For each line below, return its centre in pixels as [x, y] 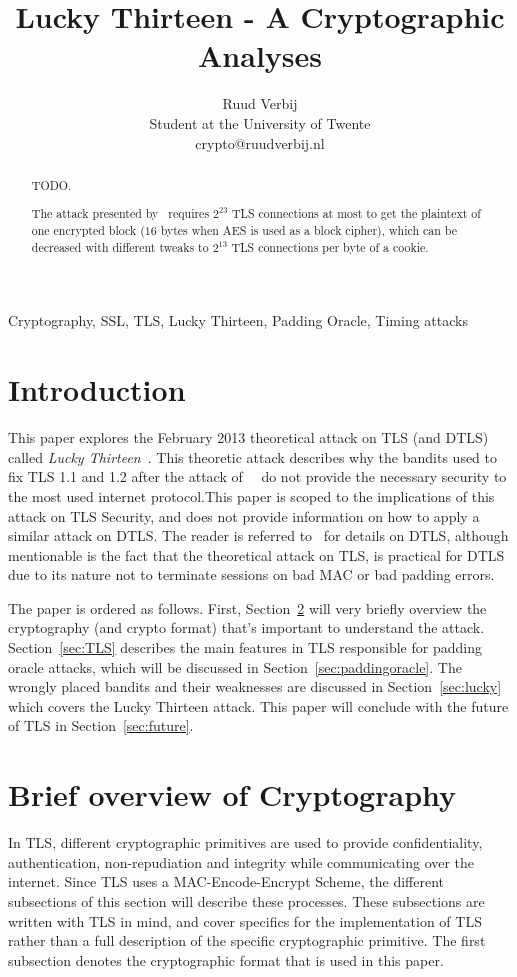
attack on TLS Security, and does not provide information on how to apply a [244, 515]
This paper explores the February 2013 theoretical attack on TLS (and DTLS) [248, 437]
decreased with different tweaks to [120, 246]
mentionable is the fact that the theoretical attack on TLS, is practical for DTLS [256, 554]
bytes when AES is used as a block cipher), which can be [309, 230]
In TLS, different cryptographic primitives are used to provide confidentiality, [245, 842]
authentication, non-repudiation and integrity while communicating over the [241, 861]
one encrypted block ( [88, 230]
